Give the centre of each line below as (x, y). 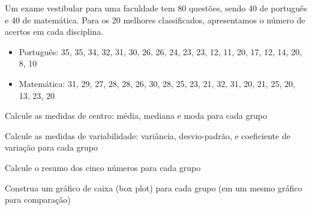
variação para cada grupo (51, 147)
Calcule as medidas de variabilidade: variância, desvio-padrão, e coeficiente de (148, 135)
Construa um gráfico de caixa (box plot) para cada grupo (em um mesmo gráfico (154, 187)
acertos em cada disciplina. (54, 31)
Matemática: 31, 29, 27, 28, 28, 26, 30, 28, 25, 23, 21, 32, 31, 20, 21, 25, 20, (157, 83)
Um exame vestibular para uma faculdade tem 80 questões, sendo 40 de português (156, 8)
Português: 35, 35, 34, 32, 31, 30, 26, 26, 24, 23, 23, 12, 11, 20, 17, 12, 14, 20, (160, 51)
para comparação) (38, 199)
